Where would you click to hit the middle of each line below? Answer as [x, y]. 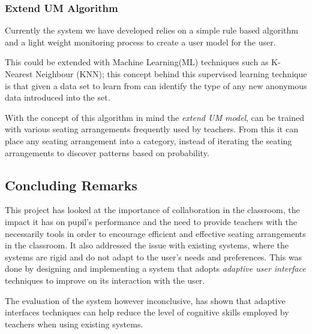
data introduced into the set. [58, 97]
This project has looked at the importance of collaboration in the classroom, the [152, 210]
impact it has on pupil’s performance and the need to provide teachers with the [151, 221]
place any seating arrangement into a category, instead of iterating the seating [148, 140]
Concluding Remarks [71, 185]
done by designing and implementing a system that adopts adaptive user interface [155, 268]
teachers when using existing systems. [74, 324]
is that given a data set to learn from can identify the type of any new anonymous [156, 85]
